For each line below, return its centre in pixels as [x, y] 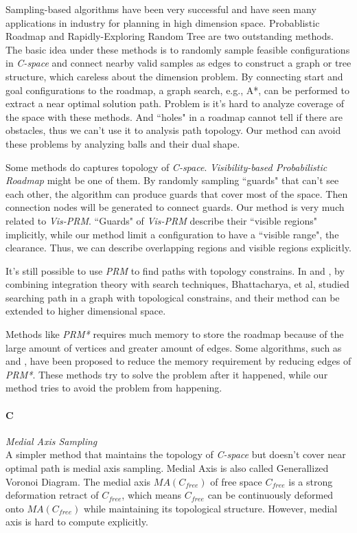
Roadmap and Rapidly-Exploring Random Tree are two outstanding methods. [170, 36]
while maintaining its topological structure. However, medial [210, 508]
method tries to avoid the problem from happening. [114, 388]
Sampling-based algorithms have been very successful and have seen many [161, 9]
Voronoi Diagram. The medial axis [78, 481]
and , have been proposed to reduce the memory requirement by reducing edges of [178, 361]
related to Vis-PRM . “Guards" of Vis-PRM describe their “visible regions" [162, 220]
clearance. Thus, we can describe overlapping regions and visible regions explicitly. [178, 248]
